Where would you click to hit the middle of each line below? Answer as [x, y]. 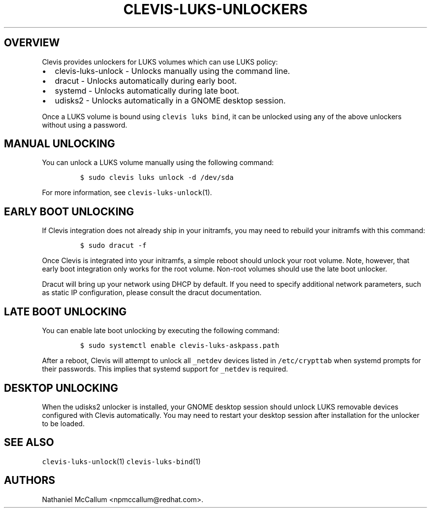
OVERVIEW [32, 43]
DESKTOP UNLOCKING [61, 388]
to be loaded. [63, 423]
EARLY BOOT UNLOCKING [69, 211]
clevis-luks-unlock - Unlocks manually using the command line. [172, 71]
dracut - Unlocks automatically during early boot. [146, 81]
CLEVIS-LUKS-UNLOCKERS [215, 9]
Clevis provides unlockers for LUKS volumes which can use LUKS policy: [160, 62]
